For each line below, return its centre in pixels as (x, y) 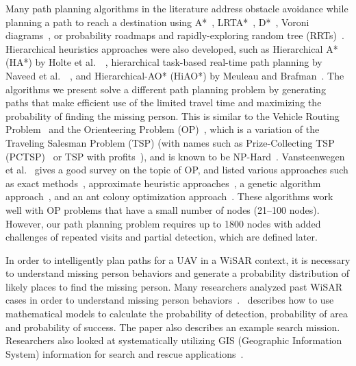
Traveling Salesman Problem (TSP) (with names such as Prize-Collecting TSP (170, 142)
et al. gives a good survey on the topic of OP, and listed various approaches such (177, 170)
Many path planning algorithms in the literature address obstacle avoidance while (177, 8)
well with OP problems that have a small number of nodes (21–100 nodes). (163, 209)
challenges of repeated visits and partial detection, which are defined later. (162, 237)
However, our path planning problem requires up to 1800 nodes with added (163, 223)
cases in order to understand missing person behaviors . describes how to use (170, 300)
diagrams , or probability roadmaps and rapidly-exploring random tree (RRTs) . (175, 35)
